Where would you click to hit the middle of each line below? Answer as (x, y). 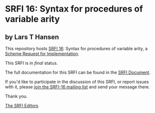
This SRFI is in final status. (32, 63)
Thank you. (16, 96)
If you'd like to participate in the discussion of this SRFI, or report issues (77, 82)
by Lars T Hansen (32, 37)
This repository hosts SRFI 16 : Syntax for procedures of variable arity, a (76, 49)
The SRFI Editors (22, 106)
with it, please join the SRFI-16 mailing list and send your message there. (77, 87)
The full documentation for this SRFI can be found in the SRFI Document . (78, 72)
